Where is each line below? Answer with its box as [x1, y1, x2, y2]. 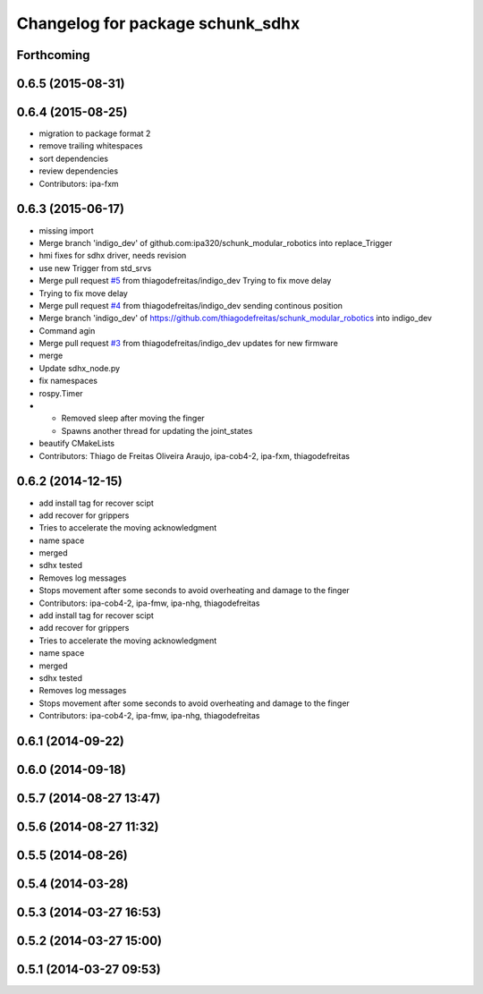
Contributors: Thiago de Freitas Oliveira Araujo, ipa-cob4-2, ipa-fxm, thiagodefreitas [38, 450, 351, 461]
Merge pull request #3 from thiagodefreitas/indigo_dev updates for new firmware [38, 338, 339, 349]
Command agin [38, 325, 96, 336]
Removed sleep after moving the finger [61, 412, 205, 424]
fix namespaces [38, 376, 98, 387]
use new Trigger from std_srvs [38, 262, 152, 273]
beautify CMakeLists [38, 438, 115, 449]
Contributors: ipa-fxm [38, 178, 120, 189]
